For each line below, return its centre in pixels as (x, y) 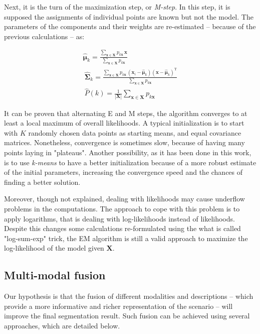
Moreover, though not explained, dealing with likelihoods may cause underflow (124, 199)
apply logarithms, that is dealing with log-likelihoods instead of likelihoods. (119, 218)
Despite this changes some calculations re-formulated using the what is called (122, 228)
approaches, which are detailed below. (62, 325)
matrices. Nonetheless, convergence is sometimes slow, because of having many (124, 142)
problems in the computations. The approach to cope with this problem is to (122, 208)
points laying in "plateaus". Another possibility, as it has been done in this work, (128, 152)
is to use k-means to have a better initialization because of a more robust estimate (130, 162)
